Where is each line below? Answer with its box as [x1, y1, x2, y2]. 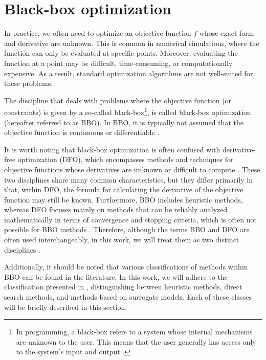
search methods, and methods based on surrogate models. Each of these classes [4, 291, 252, 302]
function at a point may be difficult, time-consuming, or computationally [4, 57, 233, 68]
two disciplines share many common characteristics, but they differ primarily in [4, 174, 253, 185]
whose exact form [199, 28, 254, 38]
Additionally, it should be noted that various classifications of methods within [4, 261, 248, 272]
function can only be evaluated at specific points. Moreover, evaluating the [4, 48, 238, 58]
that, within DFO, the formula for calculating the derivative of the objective [4, 184, 243, 195]
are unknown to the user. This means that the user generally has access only [16, 336, 256, 347]
